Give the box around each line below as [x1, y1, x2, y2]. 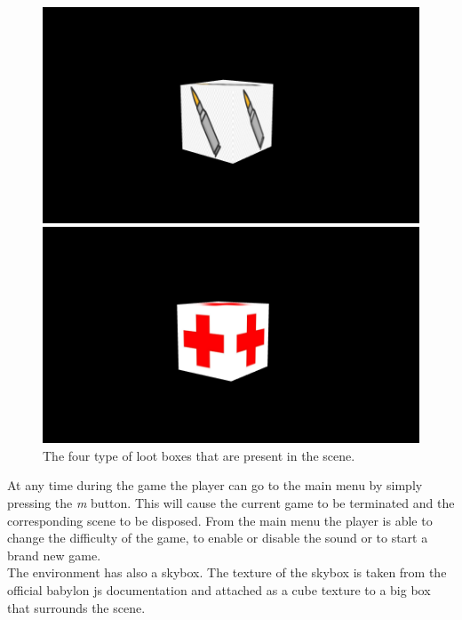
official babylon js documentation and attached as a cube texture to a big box [7, 580, 431, 599]
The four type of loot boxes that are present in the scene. [43, 446, 355, 464]
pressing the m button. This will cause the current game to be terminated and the [7, 493, 455, 511]
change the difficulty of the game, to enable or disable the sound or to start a [7, 528, 428, 547]
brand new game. [7, 545, 101, 564]
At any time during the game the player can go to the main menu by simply [7, 476, 423, 495]
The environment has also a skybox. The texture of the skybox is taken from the [7, 563, 447, 582]
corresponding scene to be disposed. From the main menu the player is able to [7, 511, 433, 529]
